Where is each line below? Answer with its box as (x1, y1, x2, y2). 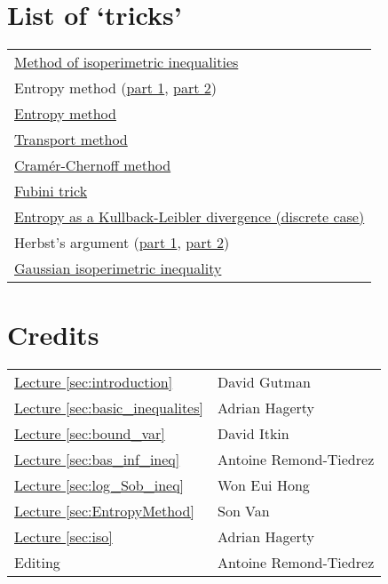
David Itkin (217, 423, 289, 444)
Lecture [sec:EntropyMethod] (14, 500, 194, 522)
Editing (14, 552, 60, 573)
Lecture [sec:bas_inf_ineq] (14, 449, 180, 470)
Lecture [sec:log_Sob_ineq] (14, 475, 185, 496)
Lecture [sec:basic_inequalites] (14, 397, 203, 419)
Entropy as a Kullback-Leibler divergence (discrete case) (14, 206, 365, 228)
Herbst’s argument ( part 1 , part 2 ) (14, 232, 230, 253)
